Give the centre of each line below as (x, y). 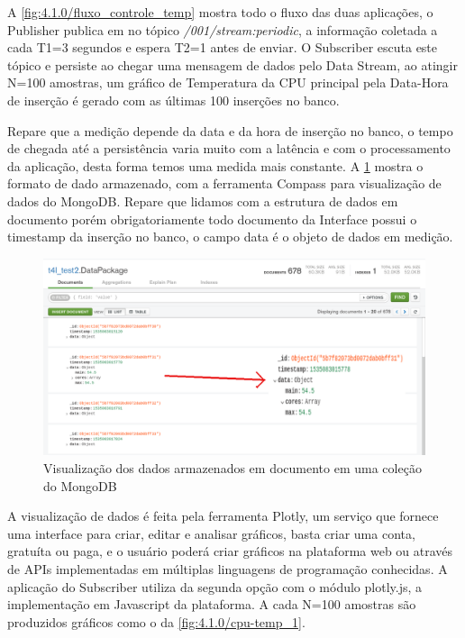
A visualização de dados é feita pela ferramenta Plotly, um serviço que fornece (223, 516)
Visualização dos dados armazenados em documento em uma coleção (232, 467)
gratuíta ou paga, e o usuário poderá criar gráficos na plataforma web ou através (230, 551)
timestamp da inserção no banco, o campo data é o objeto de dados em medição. (230, 237)
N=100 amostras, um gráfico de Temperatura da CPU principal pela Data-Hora (228, 82)
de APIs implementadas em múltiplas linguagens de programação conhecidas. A (228, 568)
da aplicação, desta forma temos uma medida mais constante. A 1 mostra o (215, 165)
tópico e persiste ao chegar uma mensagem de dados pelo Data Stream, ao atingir (232, 64)
